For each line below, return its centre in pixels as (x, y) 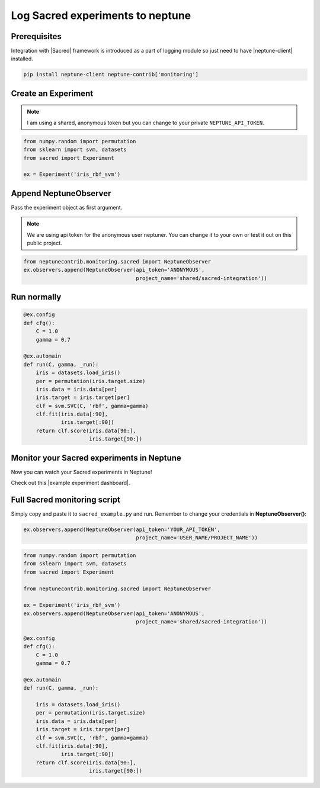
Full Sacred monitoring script (66, 499)
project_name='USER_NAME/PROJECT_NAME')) (197, 538)
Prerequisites (36, 36)
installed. (22, 59)
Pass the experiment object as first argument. (67, 207)
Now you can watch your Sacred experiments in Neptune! (81, 472)
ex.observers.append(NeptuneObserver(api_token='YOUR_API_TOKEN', (122, 530)
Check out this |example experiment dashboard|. (71, 483)
